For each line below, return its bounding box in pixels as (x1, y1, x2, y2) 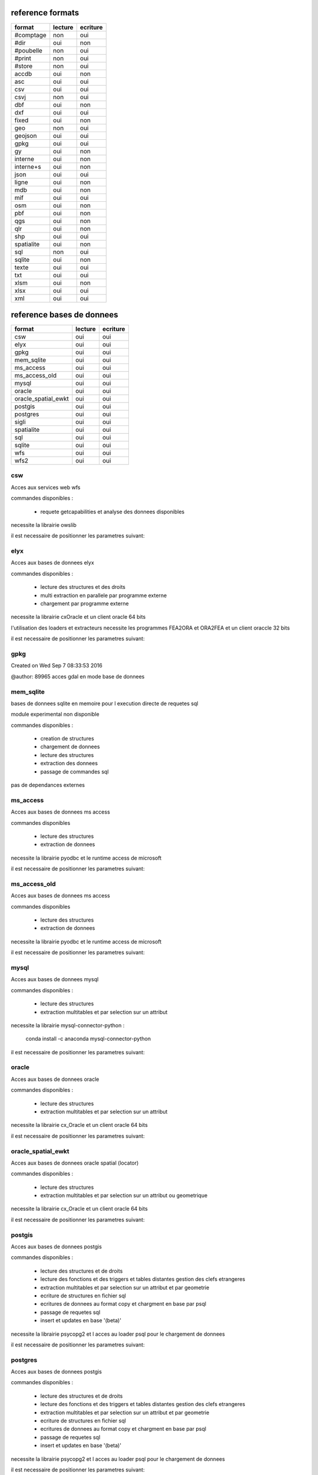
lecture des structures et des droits (40, 584, 126, 591)
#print (14, 54, 32, 62)
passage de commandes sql (40, 768, 109, 775)
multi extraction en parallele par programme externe (40, 592, 167, 599)
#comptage (14, 31, 47, 39)
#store (14, 62, 33, 70)
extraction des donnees (40, 760, 98, 767)
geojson (14, 132, 37, 140)
